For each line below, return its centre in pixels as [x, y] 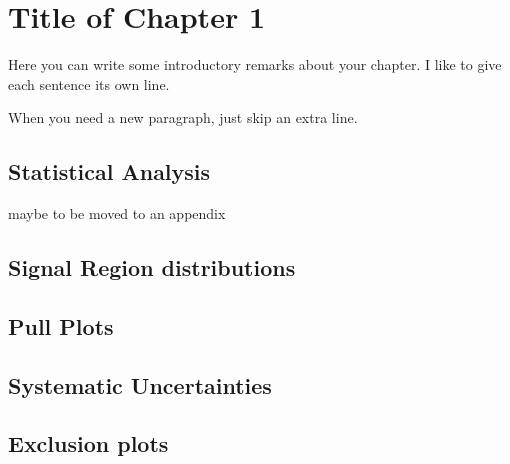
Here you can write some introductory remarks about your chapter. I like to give [255, 64]
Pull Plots [61, 325]
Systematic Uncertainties [140, 384]
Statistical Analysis [109, 171]
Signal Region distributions [152, 267]
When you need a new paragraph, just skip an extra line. [183, 117]
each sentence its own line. [89, 83]
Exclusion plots [88, 443]
